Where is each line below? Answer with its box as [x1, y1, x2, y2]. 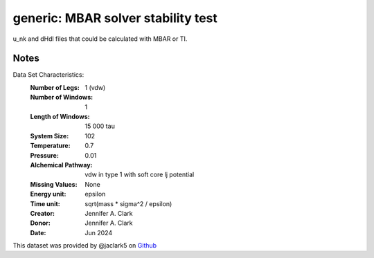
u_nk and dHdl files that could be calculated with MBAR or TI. [12, 35, 188, 43]
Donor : [30, 219, 51, 228]
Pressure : [30, 151, 59, 159]
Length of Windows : [30, 113, 90, 121]
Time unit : [30, 199, 60, 208]
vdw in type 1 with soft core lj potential [84, 170, 195, 179]
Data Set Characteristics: [12, 71, 84, 79]
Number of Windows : [30, 93, 93, 102]
